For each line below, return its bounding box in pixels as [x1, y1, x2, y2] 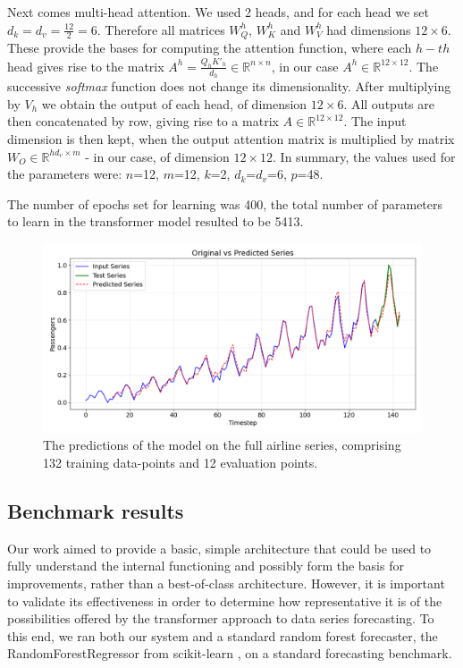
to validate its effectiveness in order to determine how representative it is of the [7, 591, 442, 610]
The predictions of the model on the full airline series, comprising [43, 435, 401, 454]
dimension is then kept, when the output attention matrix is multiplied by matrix [7, 129, 455, 148]
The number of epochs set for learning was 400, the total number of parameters [7, 194, 443, 213]
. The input [343, 112, 407, 131]
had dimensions [326, 20, 411, 38]
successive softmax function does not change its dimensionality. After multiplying [7, 77, 451, 96]
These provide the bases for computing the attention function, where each [7, 38, 412, 57]
